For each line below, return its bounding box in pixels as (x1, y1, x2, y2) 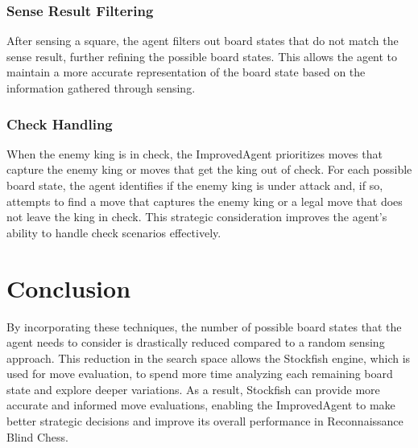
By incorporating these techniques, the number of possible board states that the (6, 318, 402, 335)
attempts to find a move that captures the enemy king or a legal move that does (6, 192, 403, 209)
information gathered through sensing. (6, 80, 196, 96)
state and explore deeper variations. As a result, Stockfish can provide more (6, 380, 380, 397)
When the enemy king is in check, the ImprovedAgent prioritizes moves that (6, 145, 383, 162)
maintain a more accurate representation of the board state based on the (6, 64, 366, 80)
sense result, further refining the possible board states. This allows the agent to (6, 47, 398, 64)
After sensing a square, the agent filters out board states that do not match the (6, 32, 399, 49)
